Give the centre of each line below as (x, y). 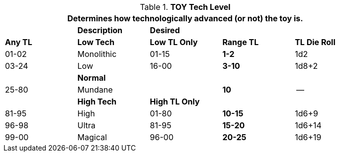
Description (100, 30)
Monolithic (97, 54)
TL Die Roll (315, 42)
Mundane (95, 90)
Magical (92, 137)
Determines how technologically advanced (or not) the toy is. (185, 18)
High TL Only (175, 102)
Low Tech (96, 42)
